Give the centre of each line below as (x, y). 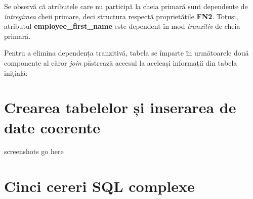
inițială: (16, 72)
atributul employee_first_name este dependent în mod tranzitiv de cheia (122, 26)
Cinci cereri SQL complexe (99, 186)
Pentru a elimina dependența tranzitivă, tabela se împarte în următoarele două (126, 53)
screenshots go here (34, 151)
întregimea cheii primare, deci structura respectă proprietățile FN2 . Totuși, (121, 16)
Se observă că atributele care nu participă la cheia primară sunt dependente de (126, 6)
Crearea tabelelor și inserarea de (120, 107)
